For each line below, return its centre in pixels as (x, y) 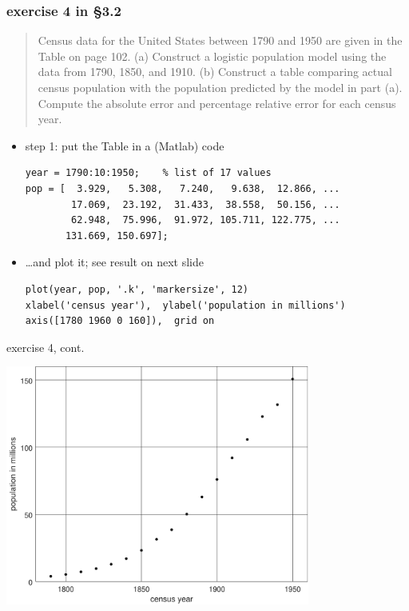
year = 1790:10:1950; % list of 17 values (148, 173)
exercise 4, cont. (46, 347)
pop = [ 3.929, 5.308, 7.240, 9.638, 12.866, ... (183, 188)
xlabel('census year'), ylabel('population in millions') (185, 305)
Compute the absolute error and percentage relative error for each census (217, 103)
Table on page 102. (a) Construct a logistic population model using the (212, 56)
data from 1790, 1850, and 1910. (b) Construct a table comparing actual (215, 72)
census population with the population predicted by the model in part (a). (220, 87)
